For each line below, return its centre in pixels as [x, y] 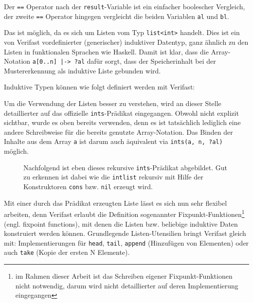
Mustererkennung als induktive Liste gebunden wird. [82, 70]
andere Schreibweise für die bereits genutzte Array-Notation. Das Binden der [118, 132]
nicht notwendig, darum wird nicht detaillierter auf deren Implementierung [127, 285]
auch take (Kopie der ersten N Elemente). [67, 252]
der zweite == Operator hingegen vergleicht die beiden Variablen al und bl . [117, 16]
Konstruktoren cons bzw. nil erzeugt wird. [88, 186]
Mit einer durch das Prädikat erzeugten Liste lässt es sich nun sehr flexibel [116, 203]
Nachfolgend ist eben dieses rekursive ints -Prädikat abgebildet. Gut [126, 167]
